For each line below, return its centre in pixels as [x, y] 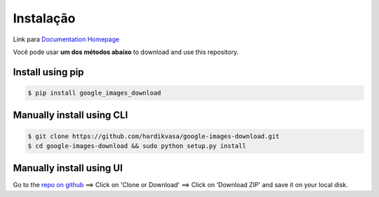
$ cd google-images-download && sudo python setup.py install [137, 146]
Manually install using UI [68, 168]
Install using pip [48, 72]
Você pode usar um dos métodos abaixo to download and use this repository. [126, 52]
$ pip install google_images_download [94, 93]
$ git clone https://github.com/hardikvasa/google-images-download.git [154, 136]
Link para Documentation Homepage [66, 39]
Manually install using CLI [71, 115]
